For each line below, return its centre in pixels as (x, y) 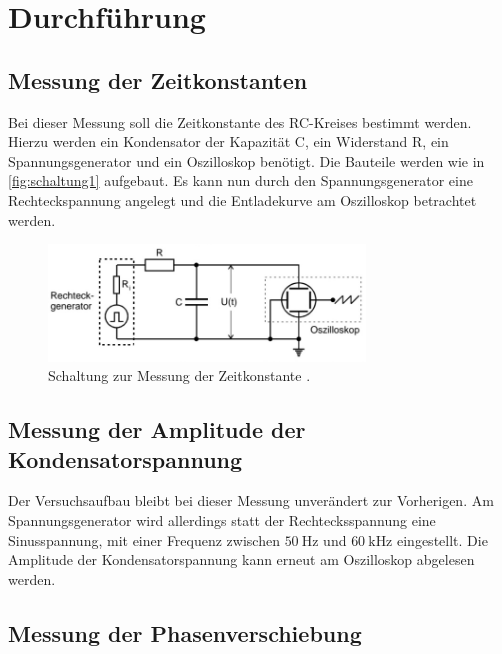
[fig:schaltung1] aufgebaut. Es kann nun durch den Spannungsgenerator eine (240, 180)
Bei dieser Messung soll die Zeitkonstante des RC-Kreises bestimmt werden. (240, 121)
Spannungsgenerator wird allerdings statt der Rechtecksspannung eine (222, 520)
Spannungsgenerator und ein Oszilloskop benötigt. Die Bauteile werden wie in (246, 160)
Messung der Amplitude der (157, 429)
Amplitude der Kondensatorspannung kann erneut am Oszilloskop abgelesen (241, 559)
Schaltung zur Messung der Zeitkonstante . (179, 375)
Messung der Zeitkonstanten (158, 79)
